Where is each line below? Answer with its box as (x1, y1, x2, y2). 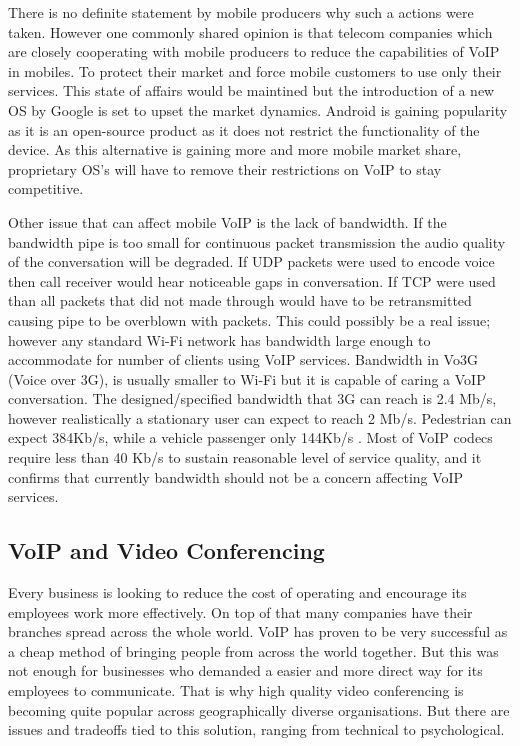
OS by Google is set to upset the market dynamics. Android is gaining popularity (8, 99, 508, 120)
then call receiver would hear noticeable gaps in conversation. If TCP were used (8, 270, 496, 291)
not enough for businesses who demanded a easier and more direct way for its (8, 660, 483, 681)
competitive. (8, 178, 84, 199)
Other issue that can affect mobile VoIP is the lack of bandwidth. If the (8, 211, 447, 232)
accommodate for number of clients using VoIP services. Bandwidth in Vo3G (8, 349, 478, 370)
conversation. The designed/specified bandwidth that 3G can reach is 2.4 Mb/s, (8, 388, 497, 409)
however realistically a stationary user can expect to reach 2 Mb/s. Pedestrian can (8, 407, 512, 428)
